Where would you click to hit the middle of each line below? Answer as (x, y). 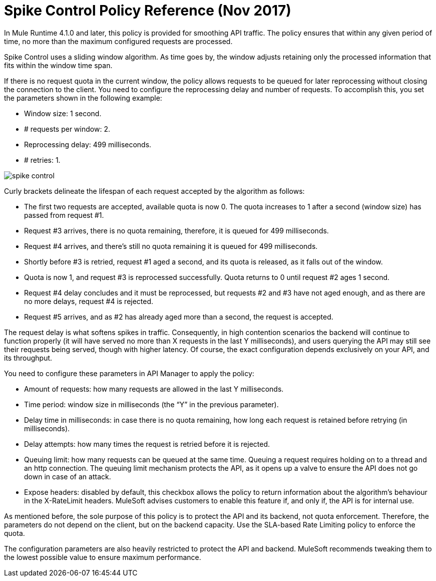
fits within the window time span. (58, 65)
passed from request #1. (64, 215)
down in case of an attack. (68, 476)
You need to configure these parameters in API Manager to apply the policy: (129, 373)
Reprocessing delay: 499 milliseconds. (88, 144)
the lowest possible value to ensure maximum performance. (103, 557)
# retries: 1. (42, 160)
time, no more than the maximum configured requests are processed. (118, 41)
